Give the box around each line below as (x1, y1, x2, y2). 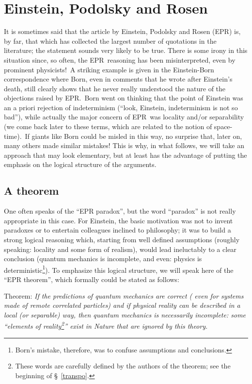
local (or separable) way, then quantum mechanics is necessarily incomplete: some (4, 309, 246, 319)
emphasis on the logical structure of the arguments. (4, 159, 157, 169)
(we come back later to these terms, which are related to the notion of (4, 121, 212, 132)
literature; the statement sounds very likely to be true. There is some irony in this (4, 45, 248, 55)
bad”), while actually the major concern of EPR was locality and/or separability (4, 112, 244, 122)
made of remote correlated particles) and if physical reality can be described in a (4, 300, 240, 310)
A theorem (4, 183, 59, 198)
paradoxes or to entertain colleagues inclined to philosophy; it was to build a (4, 225, 231, 235)
